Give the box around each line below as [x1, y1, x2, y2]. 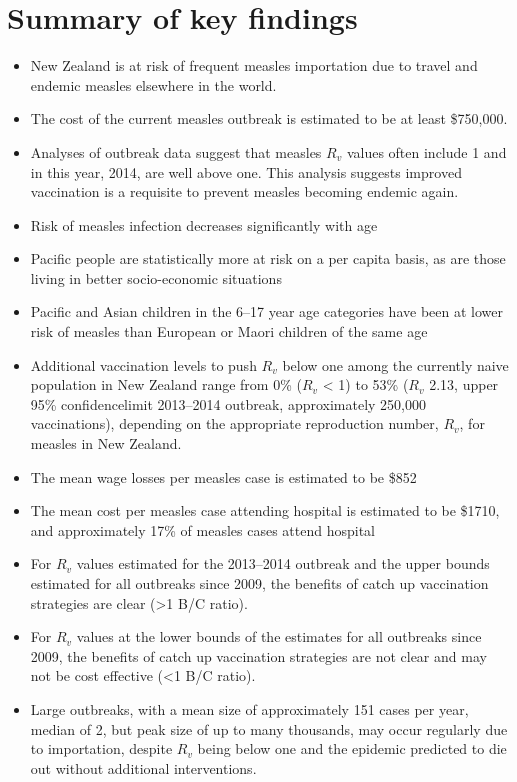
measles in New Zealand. [30, 433, 182, 454]
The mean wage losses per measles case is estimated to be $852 [30, 466, 417, 487]
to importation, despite [30, 738, 173, 759]
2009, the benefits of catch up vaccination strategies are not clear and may [30, 645, 487, 666]
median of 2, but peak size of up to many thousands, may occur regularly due [30, 718, 508, 739]
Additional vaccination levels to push [30, 354, 257, 375]
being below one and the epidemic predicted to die [197, 738, 507, 759]
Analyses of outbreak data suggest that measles [30, 141, 322, 162]
